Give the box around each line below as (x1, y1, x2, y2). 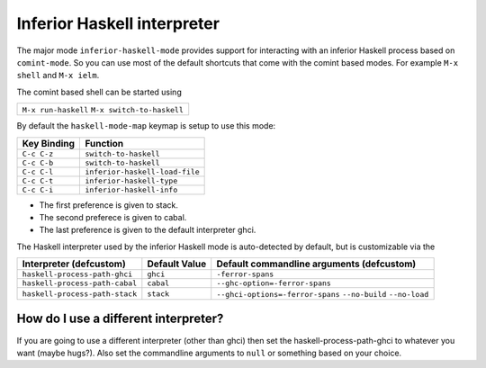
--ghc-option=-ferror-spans (216, 279, 332, 288)
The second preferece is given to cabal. (39, 211, 187, 222)
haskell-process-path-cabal (22, 279, 138, 288)
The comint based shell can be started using (16, 86, 182, 97)
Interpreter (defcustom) (22, 257, 126, 270)
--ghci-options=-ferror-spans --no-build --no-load (216, 290, 429, 300)
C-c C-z (22, 148, 54, 158)
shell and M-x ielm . (16, 70, 100, 81)
